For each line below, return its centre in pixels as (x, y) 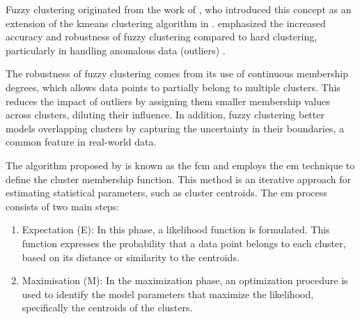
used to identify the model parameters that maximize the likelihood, (168, 294)
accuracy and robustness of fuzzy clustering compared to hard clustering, (162, 37)
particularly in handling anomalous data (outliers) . (116, 50)
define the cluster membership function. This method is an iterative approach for (178, 179)
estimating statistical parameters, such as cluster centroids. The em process (166, 193)
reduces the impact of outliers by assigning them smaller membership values (168, 101)
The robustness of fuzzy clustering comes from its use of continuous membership (177, 73)
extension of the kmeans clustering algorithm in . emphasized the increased (166, 23)
